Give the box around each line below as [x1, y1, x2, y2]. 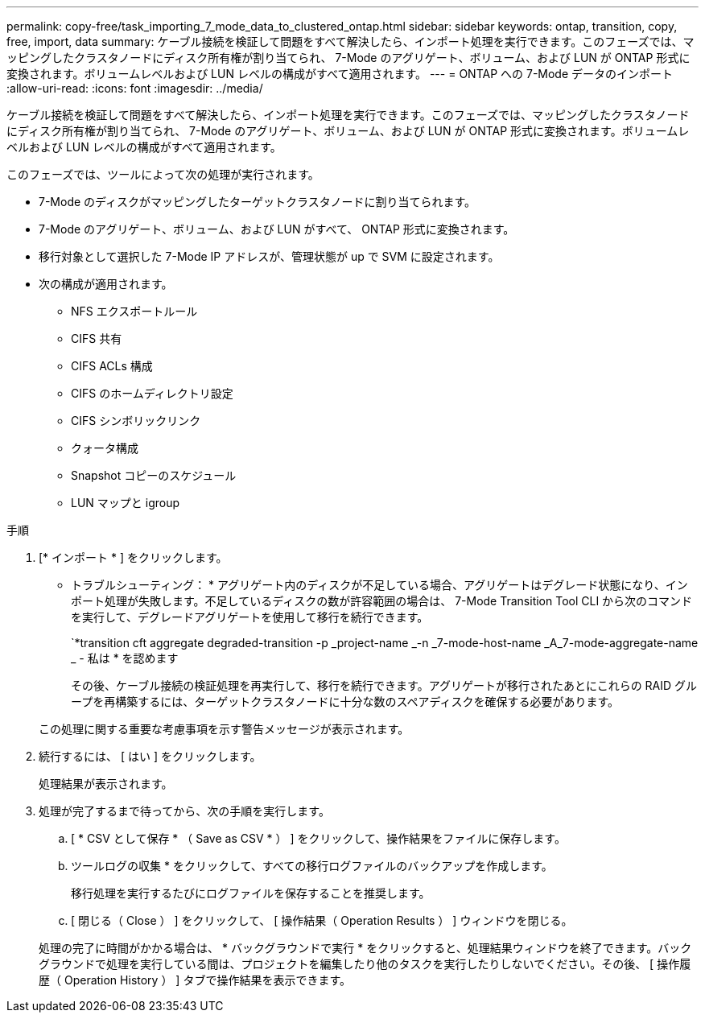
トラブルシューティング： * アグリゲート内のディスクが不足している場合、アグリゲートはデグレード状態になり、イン [71, 578, 688, 592]
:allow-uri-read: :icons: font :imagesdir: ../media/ [6, 81, 263, 95]
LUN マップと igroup [71, 496, 180, 509]
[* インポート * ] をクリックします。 [39, 551, 228, 564]
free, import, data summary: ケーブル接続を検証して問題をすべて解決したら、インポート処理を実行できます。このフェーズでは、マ [6, 35, 695, 48]
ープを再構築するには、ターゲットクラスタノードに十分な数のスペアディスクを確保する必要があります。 [71, 695, 620, 708]
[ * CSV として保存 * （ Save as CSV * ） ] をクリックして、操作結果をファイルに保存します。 [71, 831, 566, 845]
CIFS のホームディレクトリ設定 [71, 386, 233, 400]
